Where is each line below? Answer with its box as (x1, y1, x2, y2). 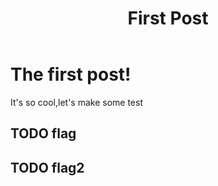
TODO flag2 (10, 159, 85, 176)
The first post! (10, 63, 132, 86)
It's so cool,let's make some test (10, 96, 143, 108)
